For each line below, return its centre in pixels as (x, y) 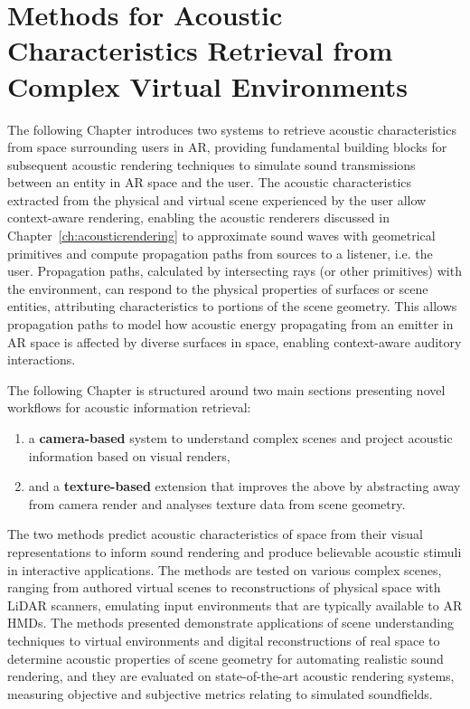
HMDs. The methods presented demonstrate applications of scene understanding (230, 623)
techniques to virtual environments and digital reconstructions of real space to (224, 640)
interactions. (42, 359)
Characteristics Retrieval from (200, 50)
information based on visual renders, (129, 455)
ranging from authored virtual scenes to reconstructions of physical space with (224, 587)
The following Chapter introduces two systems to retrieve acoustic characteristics (232, 129)
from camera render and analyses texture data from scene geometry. (217, 503)
